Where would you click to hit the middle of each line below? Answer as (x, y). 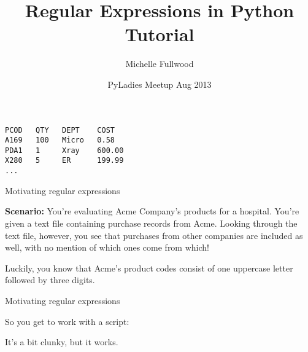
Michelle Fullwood (160, 64)
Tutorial (160, 34)
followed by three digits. (50, 280)
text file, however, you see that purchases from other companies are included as (154, 235)
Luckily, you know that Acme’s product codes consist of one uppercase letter (149, 268)
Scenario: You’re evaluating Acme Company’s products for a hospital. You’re (152, 211)
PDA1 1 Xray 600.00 (64, 150)
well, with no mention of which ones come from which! (107, 247)
